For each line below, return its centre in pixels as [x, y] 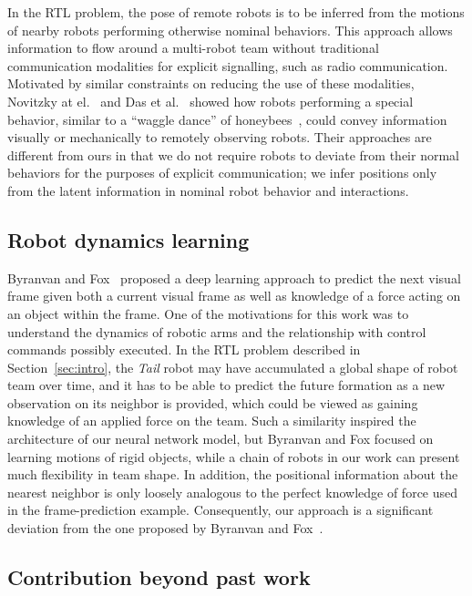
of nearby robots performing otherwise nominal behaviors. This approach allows [230, 30]
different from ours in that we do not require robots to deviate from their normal [233, 154]
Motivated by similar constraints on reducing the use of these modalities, [211, 83]
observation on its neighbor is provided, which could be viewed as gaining [213, 402]
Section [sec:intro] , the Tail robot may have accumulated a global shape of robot [233, 367]
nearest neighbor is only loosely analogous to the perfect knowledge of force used [233, 492]
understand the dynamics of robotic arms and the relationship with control [217, 331]
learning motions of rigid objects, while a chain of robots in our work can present [234, 456]
